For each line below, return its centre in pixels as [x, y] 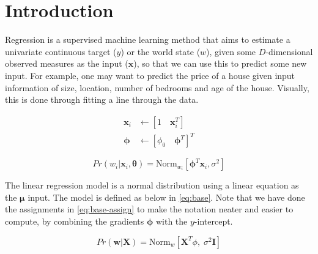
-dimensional [289, 51]
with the [172, 221]
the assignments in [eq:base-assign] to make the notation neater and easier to [149, 209]
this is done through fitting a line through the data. [102, 99]
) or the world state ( [161, 51]
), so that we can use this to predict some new [220, 63]
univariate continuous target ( [61, 51]
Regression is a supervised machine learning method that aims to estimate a [148, 39]
